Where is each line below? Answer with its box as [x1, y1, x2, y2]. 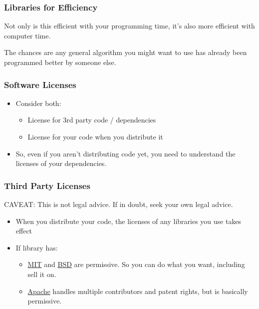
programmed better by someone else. [4, 57, 116, 67]
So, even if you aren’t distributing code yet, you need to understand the [15, 148, 236, 158]
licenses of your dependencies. [15, 158, 107, 168]
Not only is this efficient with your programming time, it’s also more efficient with [4, 20, 255, 31]
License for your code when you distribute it [27, 131, 163, 141]
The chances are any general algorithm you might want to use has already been [4, 47, 247, 57]
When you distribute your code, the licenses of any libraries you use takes [15, 215, 242, 226]
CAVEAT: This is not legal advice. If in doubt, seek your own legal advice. [4, 199, 233, 209]
